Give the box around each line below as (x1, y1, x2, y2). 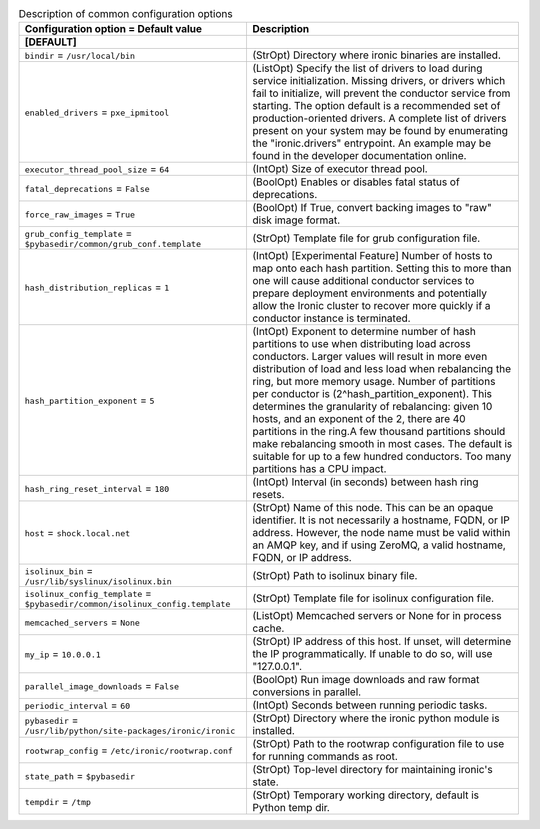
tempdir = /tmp (24, 795, 92, 809)
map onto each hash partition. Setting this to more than (252, 261, 512, 275)
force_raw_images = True (24, 207, 135, 221)
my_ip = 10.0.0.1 (24, 647, 102, 661)
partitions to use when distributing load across (252, 337, 471, 351)
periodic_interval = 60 (24, 698, 131, 712)
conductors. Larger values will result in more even (252, 350, 488, 364)
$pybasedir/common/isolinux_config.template (24, 599, 231, 610)
